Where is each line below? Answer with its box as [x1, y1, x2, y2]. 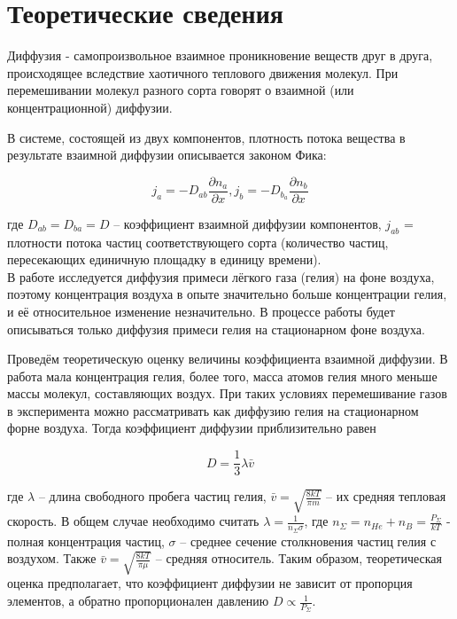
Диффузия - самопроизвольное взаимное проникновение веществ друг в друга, [7, 46, 433, 65]
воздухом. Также [7, 549, 97, 568]
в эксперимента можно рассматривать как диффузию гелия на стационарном [7, 401, 419, 419]
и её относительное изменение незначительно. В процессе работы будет [7, 302, 395, 320]
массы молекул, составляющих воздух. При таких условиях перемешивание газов [7, 384, 447, 403]
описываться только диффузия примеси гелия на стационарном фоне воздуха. [7, 319, 425, 338]
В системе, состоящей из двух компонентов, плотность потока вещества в [7, 128, 406, 146]
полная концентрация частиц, [7, 531, 165, 550]
